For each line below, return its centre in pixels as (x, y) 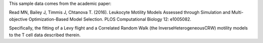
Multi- (237, 13)
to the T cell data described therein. (45, 35)
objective (18, 19)
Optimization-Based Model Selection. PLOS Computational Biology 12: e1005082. (110, 19)
